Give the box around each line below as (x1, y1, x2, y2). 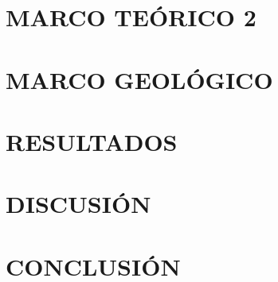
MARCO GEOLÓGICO (6, 63, 273, 95)
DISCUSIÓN (6, 187, 151, 220)
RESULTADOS (6, 125, 178, 157)
